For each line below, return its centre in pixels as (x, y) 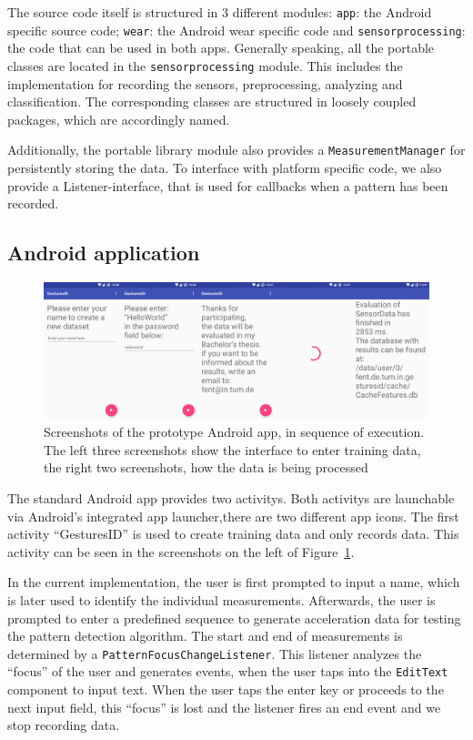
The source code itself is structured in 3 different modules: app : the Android (220, 12)
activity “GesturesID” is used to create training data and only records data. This (233, 534)
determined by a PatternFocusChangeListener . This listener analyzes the (215, 653)
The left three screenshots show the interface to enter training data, (232, 449)
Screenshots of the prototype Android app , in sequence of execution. (234, 432)
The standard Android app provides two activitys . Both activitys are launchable (231, 498)
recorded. (33, 203)
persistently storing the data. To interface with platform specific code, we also (225, 167)
